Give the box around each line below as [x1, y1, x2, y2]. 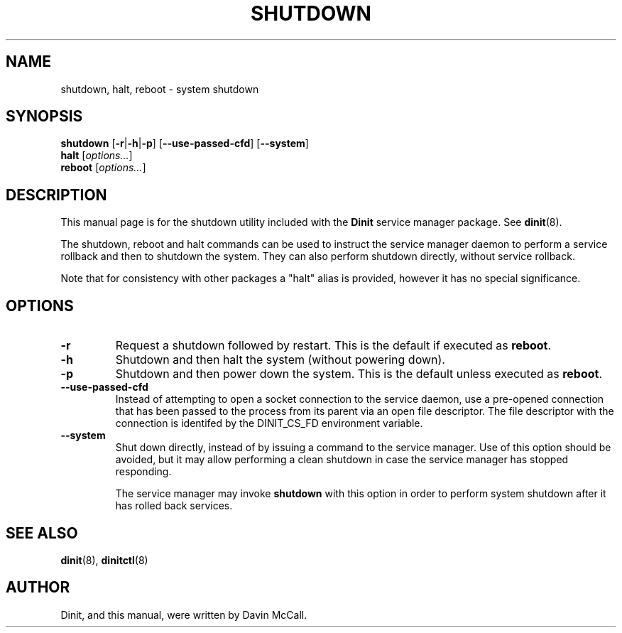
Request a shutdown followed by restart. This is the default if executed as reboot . [115, 338, 552, 353]
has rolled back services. [115, 499, 233, 512]
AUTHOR [6, 578, 70, 597]
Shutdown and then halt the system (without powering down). [115, 352, 445, 367]
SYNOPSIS [6, 107, 83, 126]
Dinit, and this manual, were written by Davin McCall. [60, 608, 307, 621]
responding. [115, 465, 172, 478]
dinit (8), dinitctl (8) [60, 553, 148, 566]
